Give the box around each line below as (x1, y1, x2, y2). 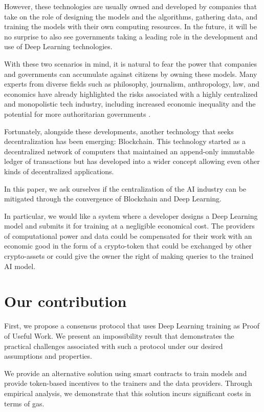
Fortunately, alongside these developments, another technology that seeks (4, 126, 234, 136)
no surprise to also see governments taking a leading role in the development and (4, 31, 258, 42)
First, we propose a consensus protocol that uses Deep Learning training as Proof (4, 320, 260, 331)
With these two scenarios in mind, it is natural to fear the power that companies (4, 58, 257, 69)
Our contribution (4, 291, 127, 312)
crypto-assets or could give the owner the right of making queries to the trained (4, 251, 254, 261)
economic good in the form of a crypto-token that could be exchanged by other (4, 240, 252, 251)
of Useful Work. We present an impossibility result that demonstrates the (4, 330, 234, 341)
